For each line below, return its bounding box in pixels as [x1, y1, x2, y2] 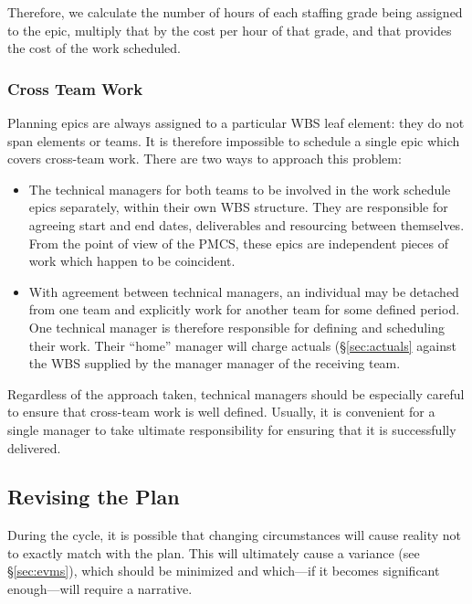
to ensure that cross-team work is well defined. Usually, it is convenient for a [7, 402, 435, 421]
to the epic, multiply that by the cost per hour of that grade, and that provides [7, 20, 452, 39]
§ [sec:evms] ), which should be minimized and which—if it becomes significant [7, 561, 440, 580]
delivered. [7, 438, 61, 457]
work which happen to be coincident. [28, 251, 236, 270]
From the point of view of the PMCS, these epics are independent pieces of [28, 233, 448, 252]
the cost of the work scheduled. [7, 38, 181, 58]
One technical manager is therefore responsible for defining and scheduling [28, 317, 445, 336]
